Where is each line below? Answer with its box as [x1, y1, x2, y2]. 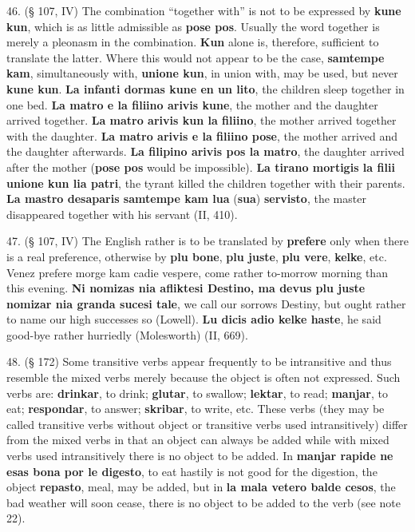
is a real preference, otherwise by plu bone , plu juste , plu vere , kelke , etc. [6, 248, 387, 264]
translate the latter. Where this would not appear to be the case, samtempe [6, 49, 385, 66]
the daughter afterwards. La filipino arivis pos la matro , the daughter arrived [6, 143, 405, 160]
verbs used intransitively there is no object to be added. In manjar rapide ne [6, 447, 393, 464]
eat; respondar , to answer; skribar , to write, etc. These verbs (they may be [6, 400, 385, 417]
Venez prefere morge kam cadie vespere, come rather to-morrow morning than [6, 264, 388, 280]
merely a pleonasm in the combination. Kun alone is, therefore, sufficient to [6, 34, 379, 50]
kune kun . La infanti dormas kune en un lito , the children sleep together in [6, 80, 405, 97]
